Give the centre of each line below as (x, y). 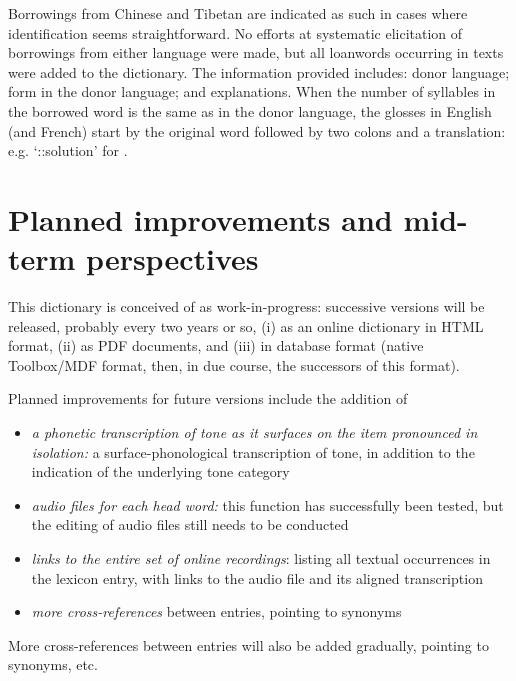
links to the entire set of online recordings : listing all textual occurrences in (261, 558)
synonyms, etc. (53, 664)
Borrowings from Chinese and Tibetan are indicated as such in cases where (238, 13)
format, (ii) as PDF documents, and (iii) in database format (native (216, 345)
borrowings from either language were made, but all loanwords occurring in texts (256, 52)
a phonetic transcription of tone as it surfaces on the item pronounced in (254, 432)
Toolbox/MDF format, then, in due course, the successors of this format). (234, 364)
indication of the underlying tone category (160, 471)
